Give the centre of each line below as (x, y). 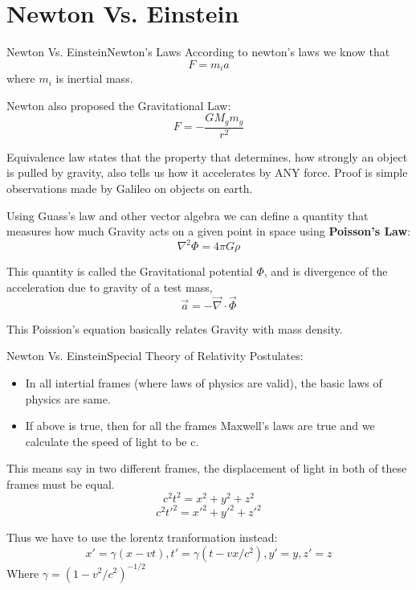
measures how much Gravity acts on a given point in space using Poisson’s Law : (209, 231)
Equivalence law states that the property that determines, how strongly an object (207, 156)
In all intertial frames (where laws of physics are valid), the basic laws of (204, 382)
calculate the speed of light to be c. (112, 441)
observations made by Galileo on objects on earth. (130, 188)
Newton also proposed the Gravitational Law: (119, 105)
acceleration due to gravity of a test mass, (110, 287)
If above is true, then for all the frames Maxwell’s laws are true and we (200, 426)
